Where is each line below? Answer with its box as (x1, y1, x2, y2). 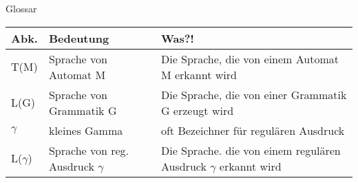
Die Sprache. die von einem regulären (160, 142, 341, 158)
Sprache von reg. (48, 142, 129, 158)
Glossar (6, 1, 37, 15)
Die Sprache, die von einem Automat (160, 50, 339, 67)
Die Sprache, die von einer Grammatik (160, 86, 347, 103)
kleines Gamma (48, 122, 123, 138)
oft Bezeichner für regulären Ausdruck (160, 122, 345, 138)
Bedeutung (48, 30, 109, 46)
